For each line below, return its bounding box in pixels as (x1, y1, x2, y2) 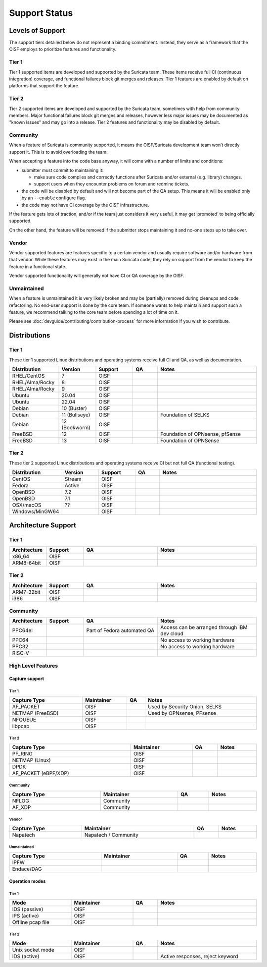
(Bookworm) (61, 424, 91, 431)
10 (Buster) (61, 404, 88, 411)
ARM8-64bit (12, 559, 41, 566)
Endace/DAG (12, 865, 42, 872)
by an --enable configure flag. (21, 195, 86, 201)
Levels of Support (9, 26, 65, 35)
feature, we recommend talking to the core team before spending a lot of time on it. (9, 309, 179, 315)
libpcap (12, 723, 30, 730)
